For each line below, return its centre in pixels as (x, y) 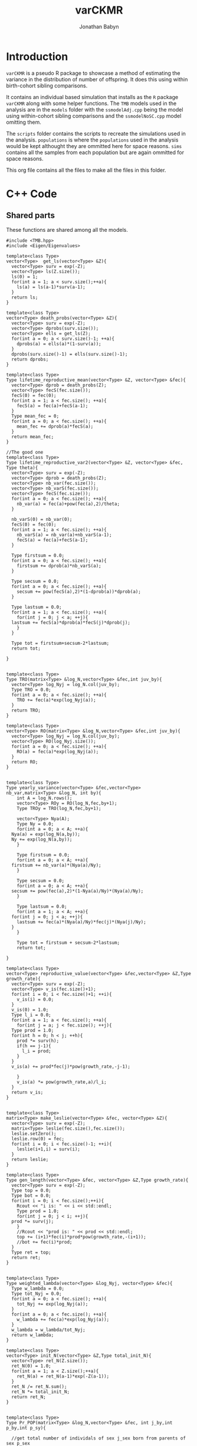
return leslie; (30, 1159)
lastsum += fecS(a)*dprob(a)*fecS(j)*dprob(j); (71, 622)
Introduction (37, 56)
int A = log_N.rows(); (45, 798)
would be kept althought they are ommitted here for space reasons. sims (94, 146)
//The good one (25, 452)
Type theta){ (22, 468)
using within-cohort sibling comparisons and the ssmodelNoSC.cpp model (94, 116)
